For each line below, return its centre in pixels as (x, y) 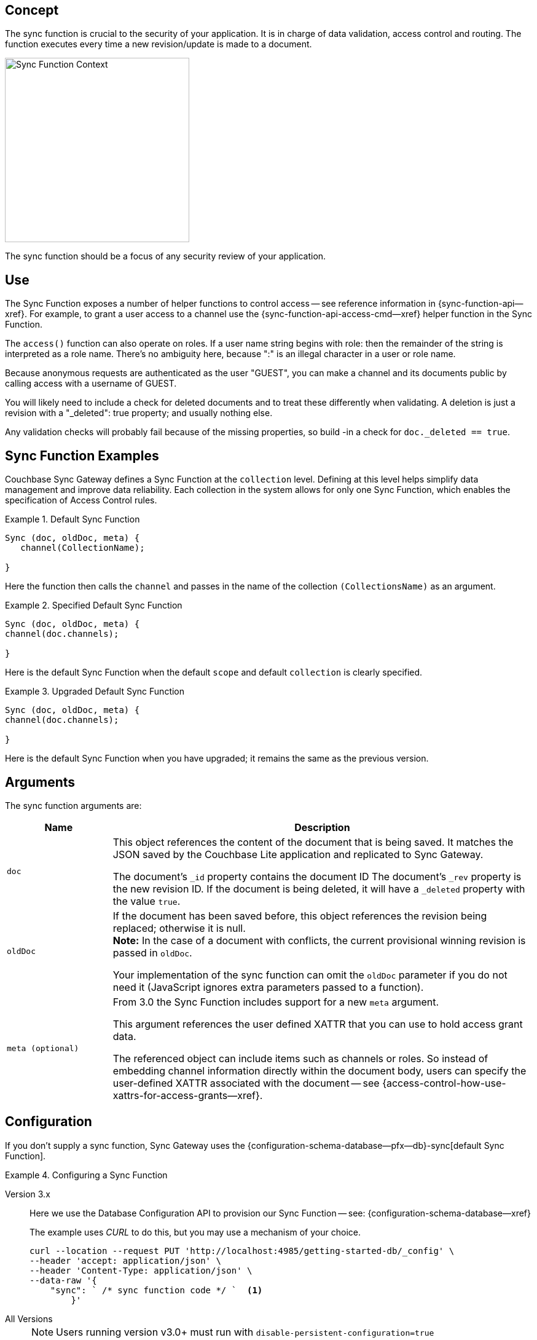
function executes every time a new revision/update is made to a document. (159, 44)
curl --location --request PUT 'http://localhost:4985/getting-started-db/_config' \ (242, 1251)
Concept (32, 10)
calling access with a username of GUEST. (91, 384)
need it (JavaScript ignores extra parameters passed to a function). (268, 987)
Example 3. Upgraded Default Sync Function (95, 692)
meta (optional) (43, 1049)
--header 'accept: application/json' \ (125, 1260)
